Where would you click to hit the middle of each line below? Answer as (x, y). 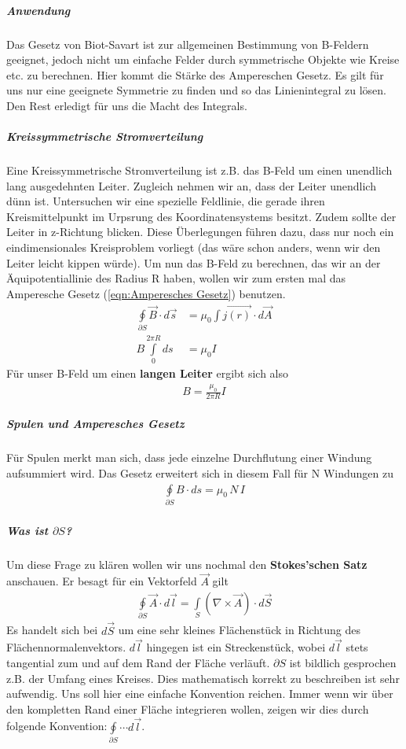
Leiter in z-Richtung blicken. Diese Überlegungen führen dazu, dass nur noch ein (200, 232)
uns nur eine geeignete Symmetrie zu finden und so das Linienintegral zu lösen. (197, 90)
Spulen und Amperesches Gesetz (95, 424)
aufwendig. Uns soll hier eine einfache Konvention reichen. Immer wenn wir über (200, 694)
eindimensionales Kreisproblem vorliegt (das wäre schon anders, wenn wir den (194, 247)
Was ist (27, 530)
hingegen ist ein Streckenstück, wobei (236, 647)
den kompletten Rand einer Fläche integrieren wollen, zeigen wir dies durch (188, 708)
